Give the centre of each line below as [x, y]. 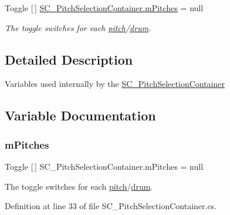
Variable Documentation [80, 115]
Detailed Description [69, 59]
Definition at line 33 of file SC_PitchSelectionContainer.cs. [111, 206]
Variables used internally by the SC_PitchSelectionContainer [115, 84]
